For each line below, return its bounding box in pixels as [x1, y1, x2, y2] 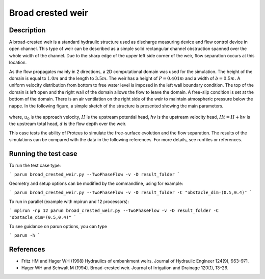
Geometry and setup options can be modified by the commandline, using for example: [9, 180, 184, 186]
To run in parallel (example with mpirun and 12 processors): [9, 199, 129, 204]
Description [9, 26, 46, 34]
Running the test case [9, 150, 78, 158]
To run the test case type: [9, 162, 61, 169]
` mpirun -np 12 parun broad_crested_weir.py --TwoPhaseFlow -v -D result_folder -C [9, 208, 219, 213]
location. [9, 59, 27, 66]
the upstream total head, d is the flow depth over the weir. [9, 121, 127, 127]
